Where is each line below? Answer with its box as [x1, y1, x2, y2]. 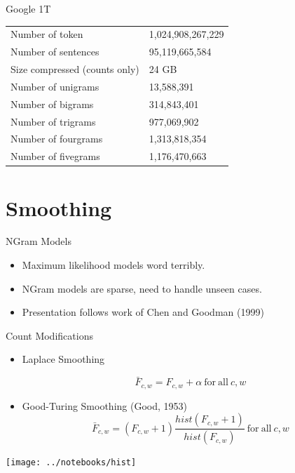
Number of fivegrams [11, 149, 100, 164]
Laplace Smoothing [22, 352, 105, 366]
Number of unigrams [11, 79, 100, 93]
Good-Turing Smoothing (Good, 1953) [22, 398, 187, 413]
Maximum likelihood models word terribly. [22, 258, 205, 272]
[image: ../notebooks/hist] [6, 458, 137, 468]
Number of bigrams [11, 96, 94, 111]
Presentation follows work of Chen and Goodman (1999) [22, 305, 264, 319]
